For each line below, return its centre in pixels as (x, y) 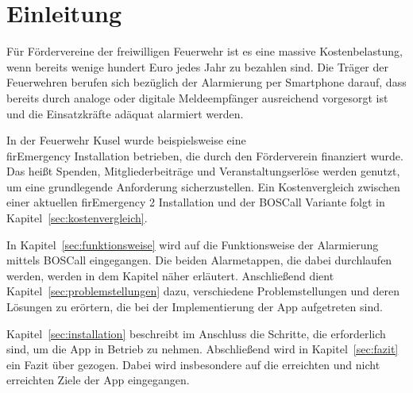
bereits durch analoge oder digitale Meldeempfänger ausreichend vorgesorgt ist (197, 97)
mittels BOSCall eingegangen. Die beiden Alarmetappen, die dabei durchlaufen (199, 260)
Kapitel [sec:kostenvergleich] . (77, 218)
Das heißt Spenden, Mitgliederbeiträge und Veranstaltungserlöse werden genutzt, (203, 171)
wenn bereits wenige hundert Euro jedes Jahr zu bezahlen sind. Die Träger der (197, 66)
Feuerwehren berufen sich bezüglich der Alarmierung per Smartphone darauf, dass (206, 82)
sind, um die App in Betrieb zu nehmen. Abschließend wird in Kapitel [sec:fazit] (203, 349)
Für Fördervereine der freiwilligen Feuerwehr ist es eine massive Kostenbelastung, (205, 51)
